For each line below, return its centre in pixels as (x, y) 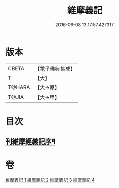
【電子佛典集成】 (55, 69)
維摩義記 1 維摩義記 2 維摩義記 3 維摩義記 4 (50, 180)
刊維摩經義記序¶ (31, 142)
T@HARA (19, 87)
